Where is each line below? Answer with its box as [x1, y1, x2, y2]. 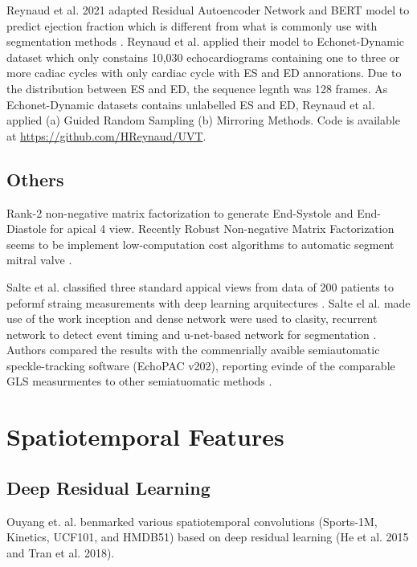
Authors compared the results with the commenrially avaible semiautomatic [6, 341, 380, 358]
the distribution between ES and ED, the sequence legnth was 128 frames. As [6, 80, 388, 96]
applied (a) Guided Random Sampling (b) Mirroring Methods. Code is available [6, 112, 400, 128]
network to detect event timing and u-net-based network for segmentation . [6, 325, 377, 342]
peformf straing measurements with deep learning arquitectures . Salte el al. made [6, 294, 411, 311]
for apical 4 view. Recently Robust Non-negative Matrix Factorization [50, 220, 395, 237]
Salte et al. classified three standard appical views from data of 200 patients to [6, 278, 394, 295]
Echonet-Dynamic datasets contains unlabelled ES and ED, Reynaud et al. [6, 96, 375, 112]
